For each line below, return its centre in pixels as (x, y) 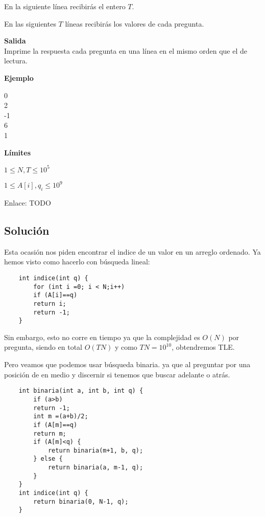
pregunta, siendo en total (43, 347)
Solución (27, 230)
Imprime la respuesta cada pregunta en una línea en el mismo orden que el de (126, 50)
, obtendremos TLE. (203, 347)
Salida (15, 41)
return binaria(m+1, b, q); (95, 450)
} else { (48, 459)
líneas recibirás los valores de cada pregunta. (135, 23)
